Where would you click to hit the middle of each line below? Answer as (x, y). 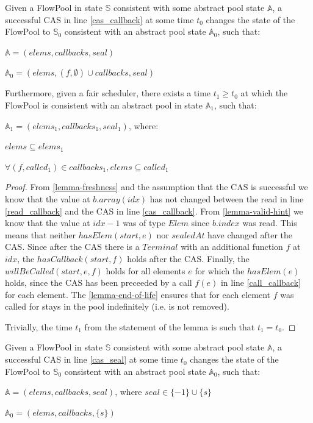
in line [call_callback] (261, 283)
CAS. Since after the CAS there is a (72, 247)
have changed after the (250, 234)
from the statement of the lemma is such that (170, 326)
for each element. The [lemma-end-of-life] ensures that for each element (138, 294)
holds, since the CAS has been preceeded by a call (99, 283)
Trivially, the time (39, 326)
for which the (220, 270)
